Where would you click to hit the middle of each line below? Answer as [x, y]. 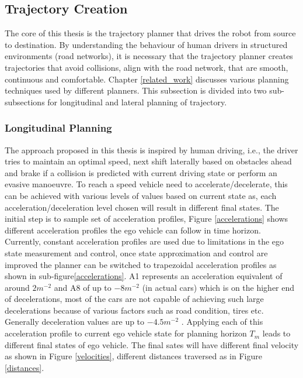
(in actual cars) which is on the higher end [218, 287]
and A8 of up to [83, 287]
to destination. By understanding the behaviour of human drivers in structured [146, 44]
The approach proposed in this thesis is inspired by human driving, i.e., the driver [151, 150]
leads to [276, 333]
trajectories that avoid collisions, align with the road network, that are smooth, [147, 67]
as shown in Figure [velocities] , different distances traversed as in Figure [133, 356]
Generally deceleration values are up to [75, 322]
